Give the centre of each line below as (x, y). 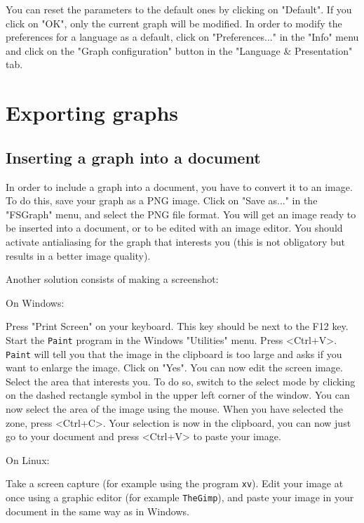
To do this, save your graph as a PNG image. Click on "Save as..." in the (162, 200)
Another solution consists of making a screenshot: (112, 279)
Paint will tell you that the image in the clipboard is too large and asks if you (174, 353)
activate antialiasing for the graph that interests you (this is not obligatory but (175, 241)
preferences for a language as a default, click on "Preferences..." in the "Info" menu (182, 37)
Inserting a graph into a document (133, 157)
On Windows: (35, 302)
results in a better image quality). (78, 255)
